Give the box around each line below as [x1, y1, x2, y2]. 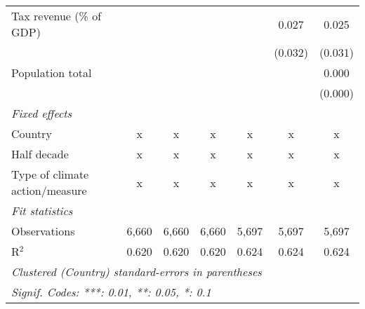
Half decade [11, 146, 69, 162]
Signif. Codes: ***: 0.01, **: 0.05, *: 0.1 [11, 284, 211, 300]
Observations [11, 223, 75, 239]
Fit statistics [11, 202, 73, 219]
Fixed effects [11, 105, 72, 121]
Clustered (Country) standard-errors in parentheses [11, 263, 262, 280]
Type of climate [11, 166, 89, 182]
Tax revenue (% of [11, 8, 102, 24]
